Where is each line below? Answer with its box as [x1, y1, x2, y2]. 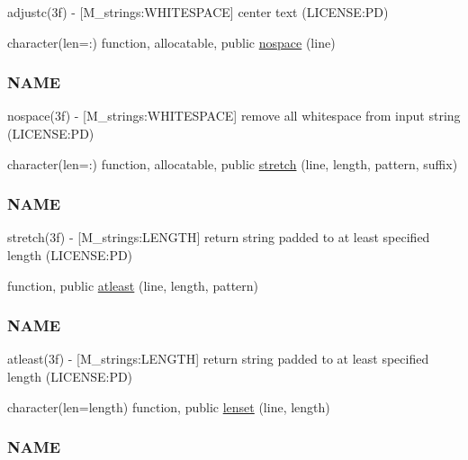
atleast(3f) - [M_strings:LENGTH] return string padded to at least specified [7, 349, 429, 368]
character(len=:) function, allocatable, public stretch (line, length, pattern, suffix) [7, 154, 458, 173]
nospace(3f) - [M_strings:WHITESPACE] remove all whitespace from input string [7, 106, 461, 125]
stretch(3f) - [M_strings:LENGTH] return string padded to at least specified [7, 228, 430, 247]
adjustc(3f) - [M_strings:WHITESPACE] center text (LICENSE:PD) [7, 3, 389, 21]
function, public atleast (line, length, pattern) [7, 275, 259, 294]
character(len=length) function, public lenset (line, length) [7, 397, 330, 416]
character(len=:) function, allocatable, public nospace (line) [7, 32, 336, 51]
